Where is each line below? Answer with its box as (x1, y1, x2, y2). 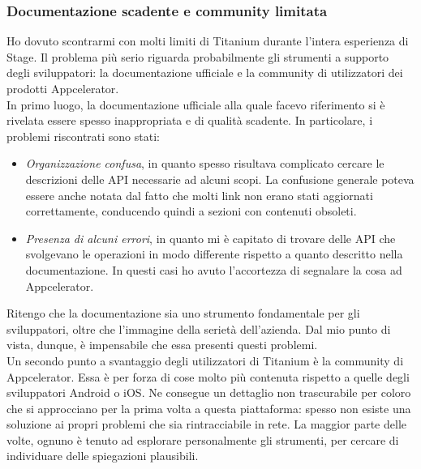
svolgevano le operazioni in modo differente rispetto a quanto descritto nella (25, 245, 403, 262)
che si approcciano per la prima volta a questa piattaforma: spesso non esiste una (6, 399, 411, 416)
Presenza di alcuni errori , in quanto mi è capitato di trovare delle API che (25, 229, 396, 246)
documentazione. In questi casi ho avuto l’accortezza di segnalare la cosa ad (25, 261, 402, 278)
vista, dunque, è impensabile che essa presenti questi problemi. (6, 336, 318, 353)
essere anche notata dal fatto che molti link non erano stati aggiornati (25, 186, 373, 203)
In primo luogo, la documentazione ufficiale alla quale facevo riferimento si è (6, 96, 385, 113)
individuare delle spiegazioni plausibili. (6, 447, 199, 464)
